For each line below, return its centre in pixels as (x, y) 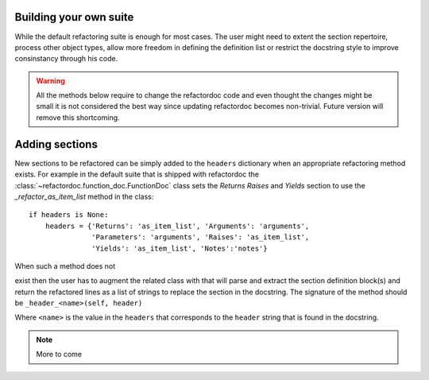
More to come (59, 355)
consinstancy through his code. (66, 59)
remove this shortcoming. (78, 117)
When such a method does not (65, 266)
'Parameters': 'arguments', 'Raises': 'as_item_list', (201, 237)
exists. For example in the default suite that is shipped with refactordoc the (137, 174)
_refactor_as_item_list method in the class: (84, 196)
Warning (50, 80)
